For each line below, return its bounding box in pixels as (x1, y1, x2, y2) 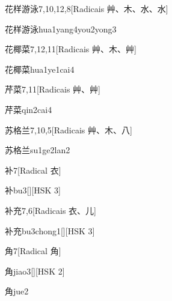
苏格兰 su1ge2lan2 (5, 144, 70, 156)
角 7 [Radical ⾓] (5, 245, 61, 257)
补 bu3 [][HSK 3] (5, 184, 61, 196)
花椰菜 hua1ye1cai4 (5, 62, 75, 75)
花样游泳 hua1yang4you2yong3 (5, 22, 117, 35)
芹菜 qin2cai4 (5, 103, 52, 115)
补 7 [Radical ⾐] (5, 163, 61, 176)
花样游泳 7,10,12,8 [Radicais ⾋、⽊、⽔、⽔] (5, 2, 168, 14)
